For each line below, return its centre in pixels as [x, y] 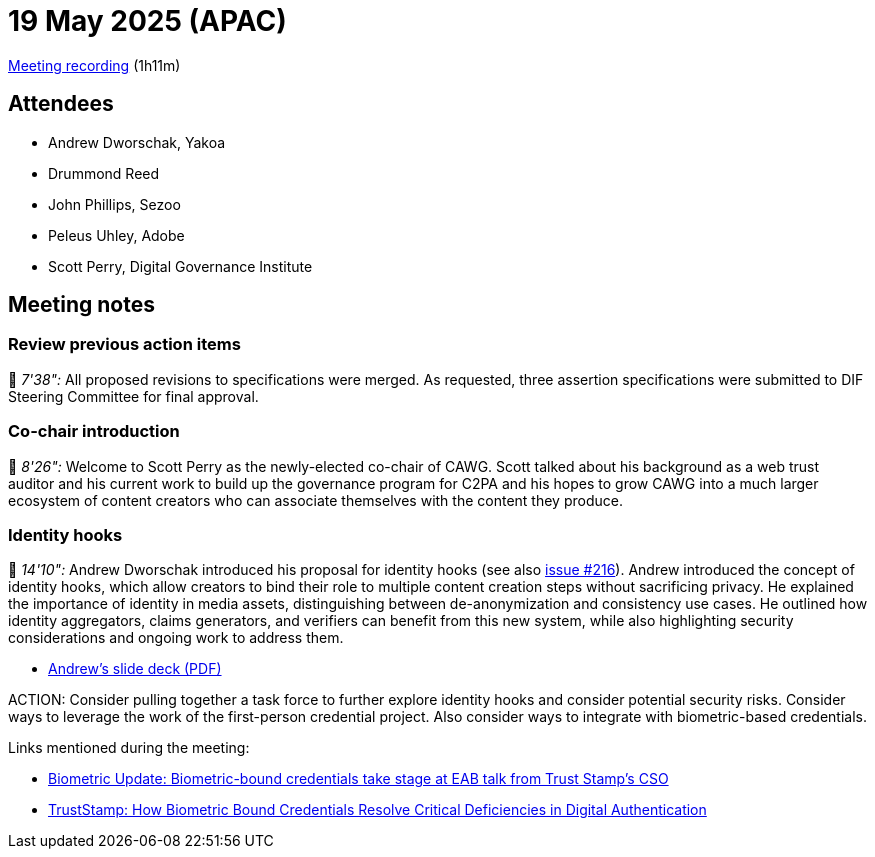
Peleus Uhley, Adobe [116, 235]
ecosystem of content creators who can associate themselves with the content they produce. [315, 500]
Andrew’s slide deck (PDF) [135, 669]
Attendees [61, 104]
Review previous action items [124, 344]
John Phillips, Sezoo [114, 204]
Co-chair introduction [94, 431]
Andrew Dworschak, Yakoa [137, 142]
